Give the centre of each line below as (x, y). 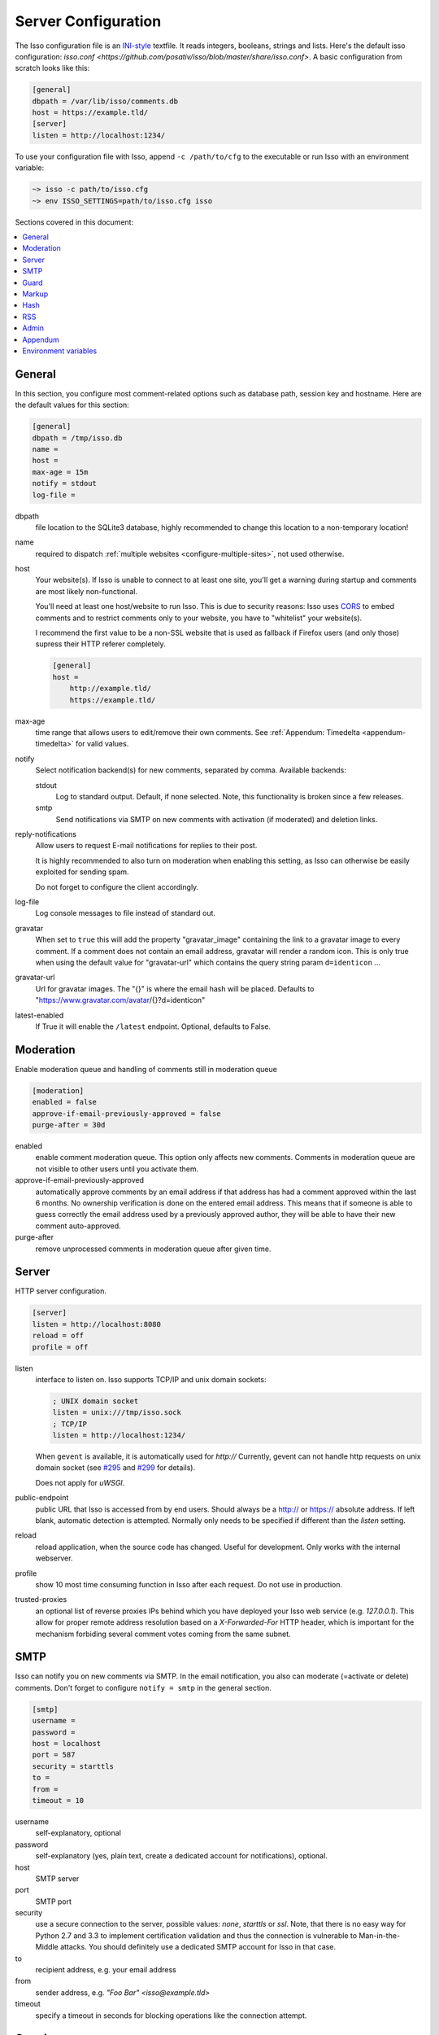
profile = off (60, 1347)
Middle (47, 1947)
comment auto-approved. (78, 1226)
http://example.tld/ (111, 689)
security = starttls (73, 1766)
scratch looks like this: (52, 68)
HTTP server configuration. (61, 1291)
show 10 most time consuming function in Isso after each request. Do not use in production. (189, 1584)
